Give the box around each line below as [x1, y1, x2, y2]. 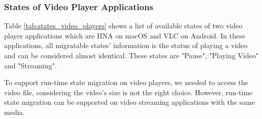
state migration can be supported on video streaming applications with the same [4, 97, 255, 107]
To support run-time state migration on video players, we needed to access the [4, 77, 248, 88]
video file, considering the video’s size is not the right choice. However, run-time [4, 87, 253, 97]
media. [4, 106, 25, 117]
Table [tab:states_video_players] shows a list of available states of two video [4, 20, 243, 31]
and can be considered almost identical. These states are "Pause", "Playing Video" [4, 50, 258, 60]
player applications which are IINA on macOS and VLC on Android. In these [4, 30, 245, 41]
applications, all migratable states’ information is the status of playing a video [4, 40, 248, 51]
